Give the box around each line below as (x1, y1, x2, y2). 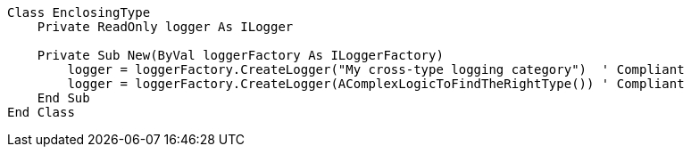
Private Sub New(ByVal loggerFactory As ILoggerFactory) (37, 48, 444, 62)
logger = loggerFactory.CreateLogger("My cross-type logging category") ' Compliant (67, 62, 685, 77)
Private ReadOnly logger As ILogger (37, 20, 294, 34)
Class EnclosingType (7, 5, 151, 20)
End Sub (37, 91, 90, 105)
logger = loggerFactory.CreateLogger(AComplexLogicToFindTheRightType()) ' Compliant (67, 77, 685, 91)
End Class (7, 105, 75, 119)
